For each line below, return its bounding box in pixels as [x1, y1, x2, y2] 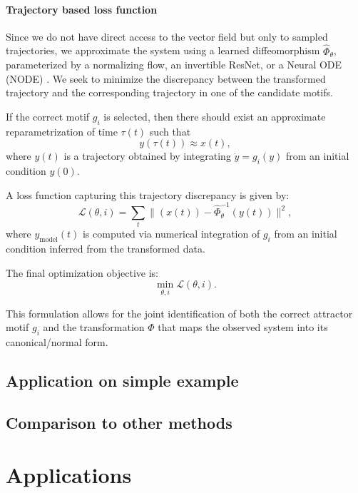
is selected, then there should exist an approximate [103, 108, 326, 123]
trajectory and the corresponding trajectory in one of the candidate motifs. [6, 85, 333, 100]
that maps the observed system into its [158, 320, 328, 335]
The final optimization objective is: [6, 265, 158, 280]
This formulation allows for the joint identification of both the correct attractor [6, 305, 353, 320]
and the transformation [43, 320, 145, 335]
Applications [6, 460, 132, 489]
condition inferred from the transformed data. [6, 241, 205, 256]
